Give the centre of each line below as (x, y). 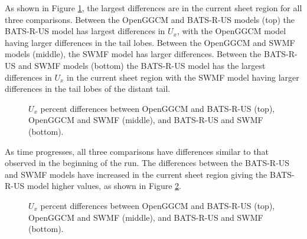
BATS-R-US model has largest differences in (85, 31)
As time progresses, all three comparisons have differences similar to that (137, 151)
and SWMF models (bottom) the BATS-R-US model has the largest (142, 65)
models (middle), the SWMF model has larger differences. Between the (133, 54)
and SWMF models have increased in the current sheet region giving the (136, 174)
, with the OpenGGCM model (231, 31)
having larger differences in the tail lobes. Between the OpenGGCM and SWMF (150, 42)
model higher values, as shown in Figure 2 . (104, 186)
